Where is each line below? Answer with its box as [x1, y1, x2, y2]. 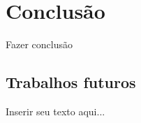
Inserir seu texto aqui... [6, 103, 105, 118]
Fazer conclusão [6, 37, 73, 52]
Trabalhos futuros [6, 71, 136, 93]
